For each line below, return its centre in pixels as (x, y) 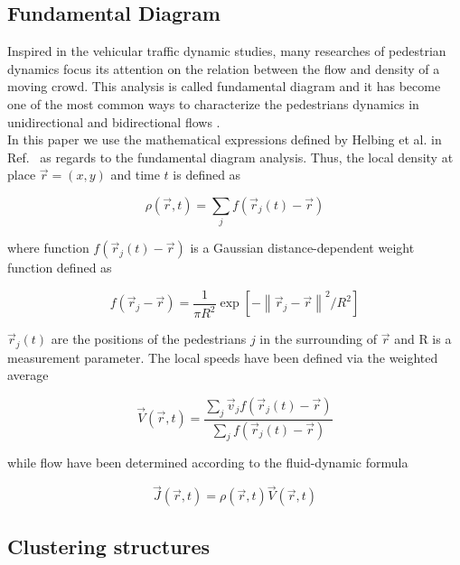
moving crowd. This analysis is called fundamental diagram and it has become (224, 86)
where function (48, 248)
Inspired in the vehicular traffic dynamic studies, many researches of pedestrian (227, 51)
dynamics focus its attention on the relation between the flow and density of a (224, 68)
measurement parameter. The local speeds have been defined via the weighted (223, 357)
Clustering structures (109, 546)
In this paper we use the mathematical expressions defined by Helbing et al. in (225, 139)
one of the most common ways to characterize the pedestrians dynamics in (213, 103)
